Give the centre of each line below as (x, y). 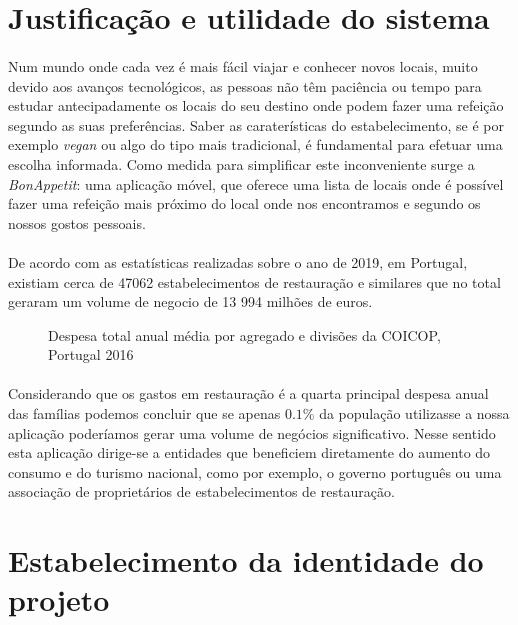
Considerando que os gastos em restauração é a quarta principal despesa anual (248, 393)
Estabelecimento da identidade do (246, 560)
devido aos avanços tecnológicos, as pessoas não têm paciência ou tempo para (245, 85)
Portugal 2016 (91, 354)
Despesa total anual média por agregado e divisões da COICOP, (244, 334)
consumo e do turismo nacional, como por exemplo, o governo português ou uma (255, 471)
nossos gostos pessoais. (77, 222)
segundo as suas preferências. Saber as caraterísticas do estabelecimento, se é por (256, 124)
